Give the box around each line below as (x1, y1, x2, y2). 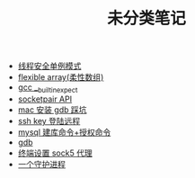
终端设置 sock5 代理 (17, 147, 93, 158)
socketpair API (17, 93, 73, 104)
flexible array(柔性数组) (17, 72, 104, 83)
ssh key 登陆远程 (17, 115, 81, 126)
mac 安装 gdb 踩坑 (17, 104, 87, 115)
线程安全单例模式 (17, 60, 82, 72)
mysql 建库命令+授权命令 (17, 127, 111, 138)
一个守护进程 (17, 158, 66, 169)
